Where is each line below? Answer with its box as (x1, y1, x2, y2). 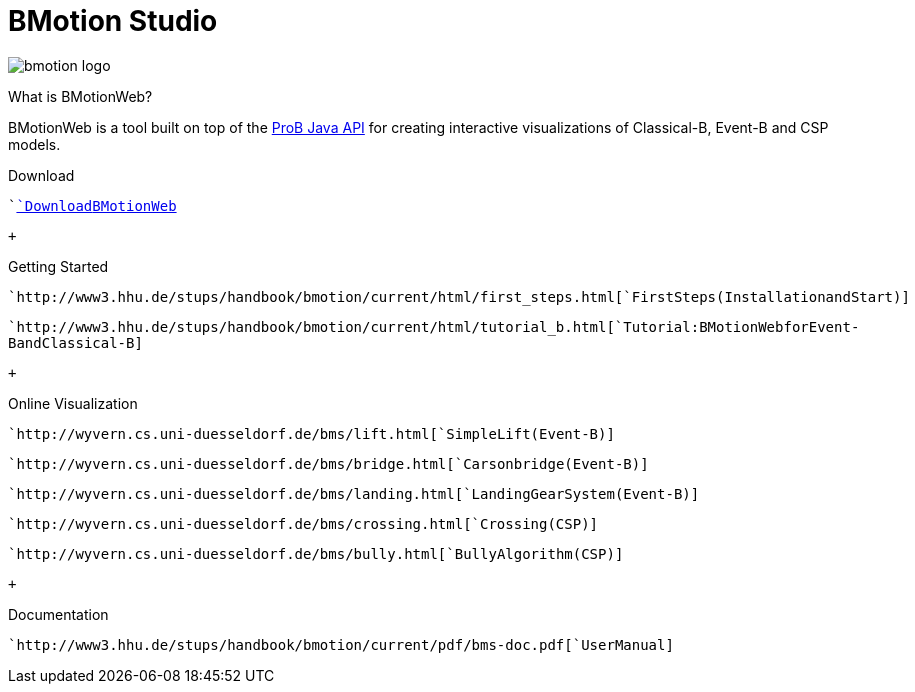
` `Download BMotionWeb (8, 197, 177, 214)
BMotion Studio (8, 4, 218, 38)
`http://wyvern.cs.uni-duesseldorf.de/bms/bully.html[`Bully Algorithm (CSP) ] (8, 545, 624, 562)
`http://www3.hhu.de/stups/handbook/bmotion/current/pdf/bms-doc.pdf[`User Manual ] (8, 636, 674, 653)
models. (8, 135, 61, 153)
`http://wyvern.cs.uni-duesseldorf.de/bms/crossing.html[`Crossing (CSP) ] (8, 515, 599, 532)
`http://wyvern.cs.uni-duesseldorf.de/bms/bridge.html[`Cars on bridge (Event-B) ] (8, 455, 649, 472)
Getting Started (8, 257, 109, 275)
